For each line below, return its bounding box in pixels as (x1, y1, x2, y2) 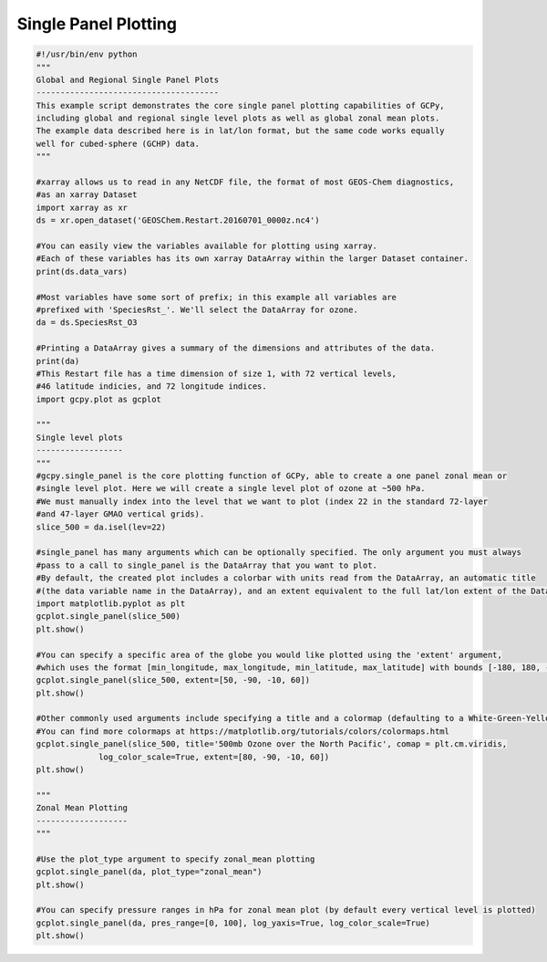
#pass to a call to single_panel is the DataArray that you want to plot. (36, 559, 378, 570)
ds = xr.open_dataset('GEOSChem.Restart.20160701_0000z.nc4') (36, 215, 320, 225)
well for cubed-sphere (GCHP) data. (36, 138, 201, 149)
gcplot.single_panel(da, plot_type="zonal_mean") (36, 867, 263, 877)
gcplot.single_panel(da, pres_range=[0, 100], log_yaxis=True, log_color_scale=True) (36, 917, 430, 928)
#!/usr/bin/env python (36, 49, 138, 59)
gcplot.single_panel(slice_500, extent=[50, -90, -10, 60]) (36, 675, 311, 685)
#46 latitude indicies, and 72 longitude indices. (36, 382, 268, 392)
